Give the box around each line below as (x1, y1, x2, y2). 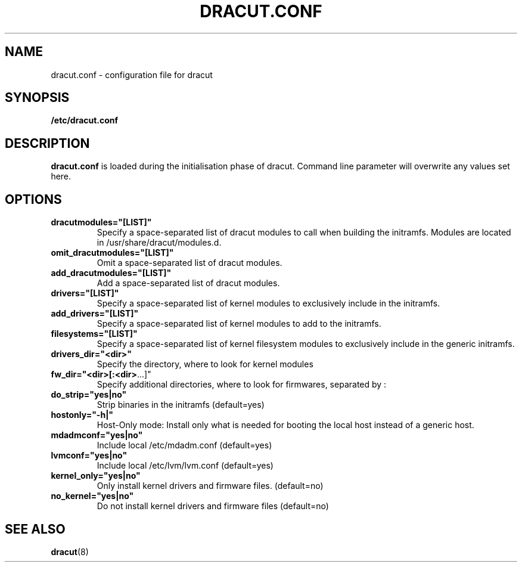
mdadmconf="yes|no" (51, 430, 143, 441)
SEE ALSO (5, 521, 66, 537)
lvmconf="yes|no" (51, 450, 128, 461)
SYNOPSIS (5, 90, 70, 106)
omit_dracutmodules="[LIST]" (51, 247, 174, 258)
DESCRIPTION (5, 135, 90, 151)
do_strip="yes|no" (51, 389, 127, 400)
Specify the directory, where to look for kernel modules (97, 359, 313, 370)
